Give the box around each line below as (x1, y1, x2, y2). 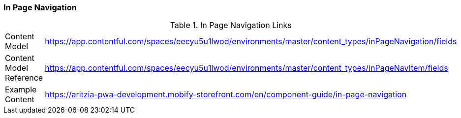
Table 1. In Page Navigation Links (170, 20, 292, 30)
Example (5, 85, 37, 95)
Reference (5, 73, 43, 83)
